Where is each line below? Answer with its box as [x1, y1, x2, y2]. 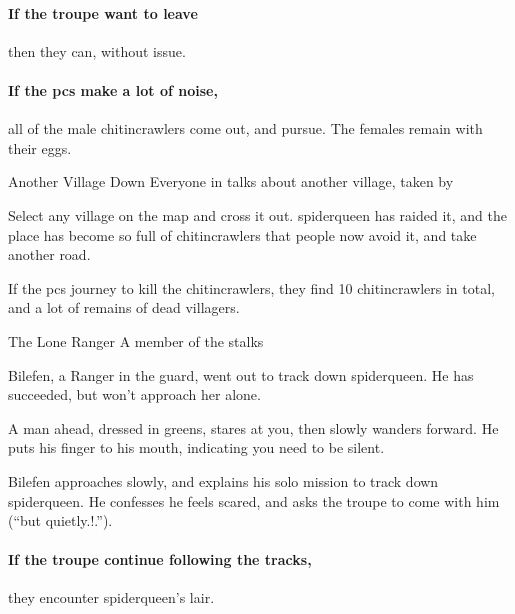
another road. [8, 244, 91, 265]
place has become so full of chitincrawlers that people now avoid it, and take [8, 224, 477, 245]
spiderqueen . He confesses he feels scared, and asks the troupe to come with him [8, 490, 500, 511]
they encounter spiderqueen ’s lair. [8, 587, 215, 608]
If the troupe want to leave [8, 2, 198, 23]
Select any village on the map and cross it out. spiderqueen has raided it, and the [8, 204, 508, 225]
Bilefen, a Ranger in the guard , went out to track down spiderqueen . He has [8, 364, 474, 385]
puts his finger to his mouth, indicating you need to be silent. [8, 437, 385, 458]
